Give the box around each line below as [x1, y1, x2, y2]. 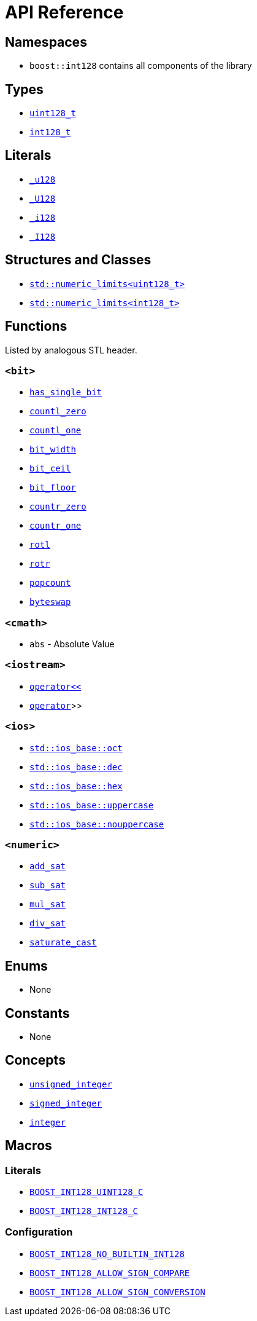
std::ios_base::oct [29, 743, 123, 753]
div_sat [29, 918, 66, 929]
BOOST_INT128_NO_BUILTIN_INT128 [29, 1248, 185, 1259]
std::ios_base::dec [29, 762, 123, 772]
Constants [5, 1005, 70, 1021]
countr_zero [29, 502, 86, 512]
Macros [5, 1138, 52, 1154]
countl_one [29, 425, 82, 436]
